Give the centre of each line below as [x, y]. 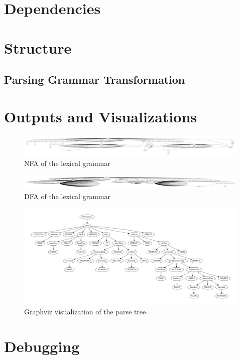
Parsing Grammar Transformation [95, 79]
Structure [38, 47]
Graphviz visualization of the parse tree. [86, 312]
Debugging [42, 346]
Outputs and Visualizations [100, 116]
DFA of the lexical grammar [67, 196]
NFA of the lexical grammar [67, 163]
